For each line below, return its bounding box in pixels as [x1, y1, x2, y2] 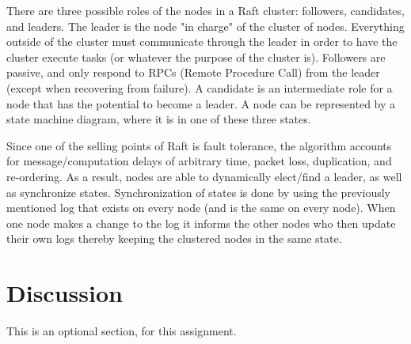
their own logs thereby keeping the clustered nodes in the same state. [6, 230, 342, 247]
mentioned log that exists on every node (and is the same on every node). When [6, 199, 396, 216]
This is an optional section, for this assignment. [6, 323, 237, 339]
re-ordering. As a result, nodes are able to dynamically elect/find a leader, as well [6, 168, 402, 184]
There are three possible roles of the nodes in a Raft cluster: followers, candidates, [6, 2, 405, 18]
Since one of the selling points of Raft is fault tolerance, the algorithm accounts [6, 137, 392, 153]
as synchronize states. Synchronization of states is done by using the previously [6, 183, 390, 200]
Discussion [6, 277, 123, 309]
